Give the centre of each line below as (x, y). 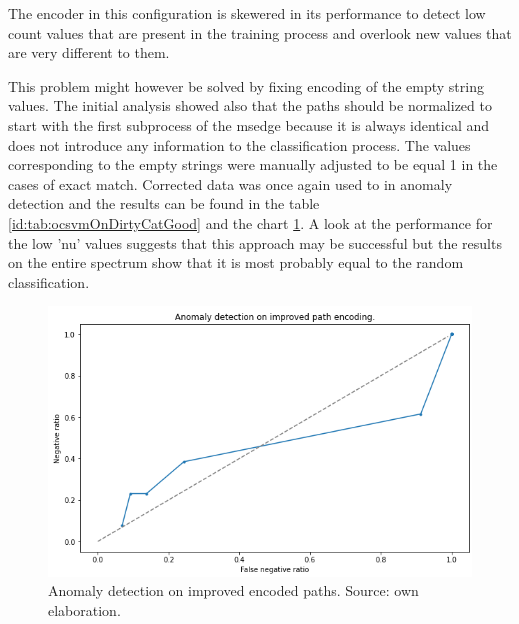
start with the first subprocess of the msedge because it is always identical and (249, 124)
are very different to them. (89, 52)
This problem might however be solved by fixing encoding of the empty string (246, 85)
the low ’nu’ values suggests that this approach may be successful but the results (255, 242)
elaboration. (84, 610)
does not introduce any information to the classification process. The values (239, 144)
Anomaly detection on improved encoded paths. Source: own (233, 590)
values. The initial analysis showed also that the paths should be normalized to (250, 105)
